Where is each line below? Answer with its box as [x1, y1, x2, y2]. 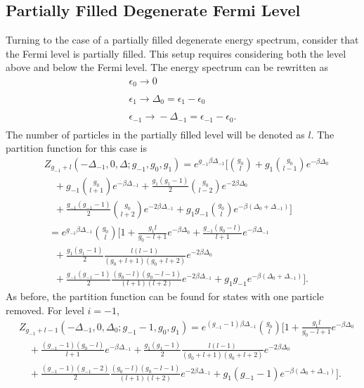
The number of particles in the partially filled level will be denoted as [6, 127, 305, 141]
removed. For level [6, 302, 84, 317]
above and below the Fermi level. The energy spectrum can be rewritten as [6, 60, 329, 75]
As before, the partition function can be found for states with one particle [6, 289, 324, 304]
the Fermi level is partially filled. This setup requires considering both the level [6, 46, 346, 60]
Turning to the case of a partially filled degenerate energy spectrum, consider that [6, 32, 359, 47]
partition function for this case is [6, 141, 147, 155]
